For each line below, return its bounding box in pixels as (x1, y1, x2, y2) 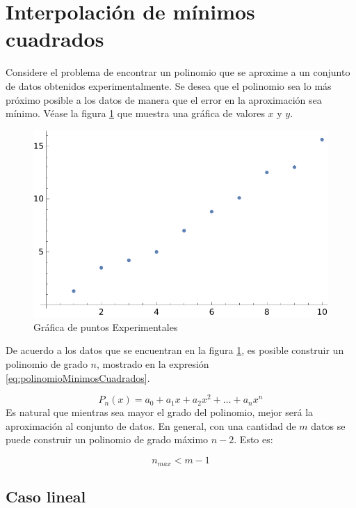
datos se (311, 418, 346, 433)
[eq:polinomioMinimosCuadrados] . (6, 370, 150, 385)
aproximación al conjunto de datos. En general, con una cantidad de (6, 418, 296, 433)
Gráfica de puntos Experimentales (33, 319, 178, 334)
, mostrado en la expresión (96, 357, 209, 371)
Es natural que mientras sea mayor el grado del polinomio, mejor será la (6, 405, 314, 420)
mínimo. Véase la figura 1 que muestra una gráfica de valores (6, 106, 265, 121)
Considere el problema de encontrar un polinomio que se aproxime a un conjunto (6, 65, 350, 79)
